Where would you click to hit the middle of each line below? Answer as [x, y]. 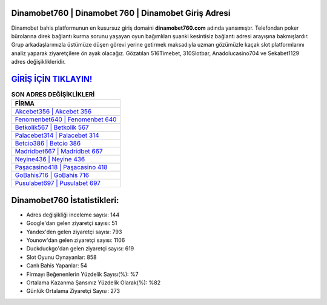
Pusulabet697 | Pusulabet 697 [58, 183]
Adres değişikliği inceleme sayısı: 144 [73, 215]
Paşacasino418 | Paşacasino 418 [61, 167]
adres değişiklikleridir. [38, 62]
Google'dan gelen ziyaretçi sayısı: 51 [72, 223]
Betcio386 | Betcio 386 [48, 144]
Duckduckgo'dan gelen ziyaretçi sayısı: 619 [80, 249]
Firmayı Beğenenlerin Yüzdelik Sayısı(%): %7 [82, 274]
